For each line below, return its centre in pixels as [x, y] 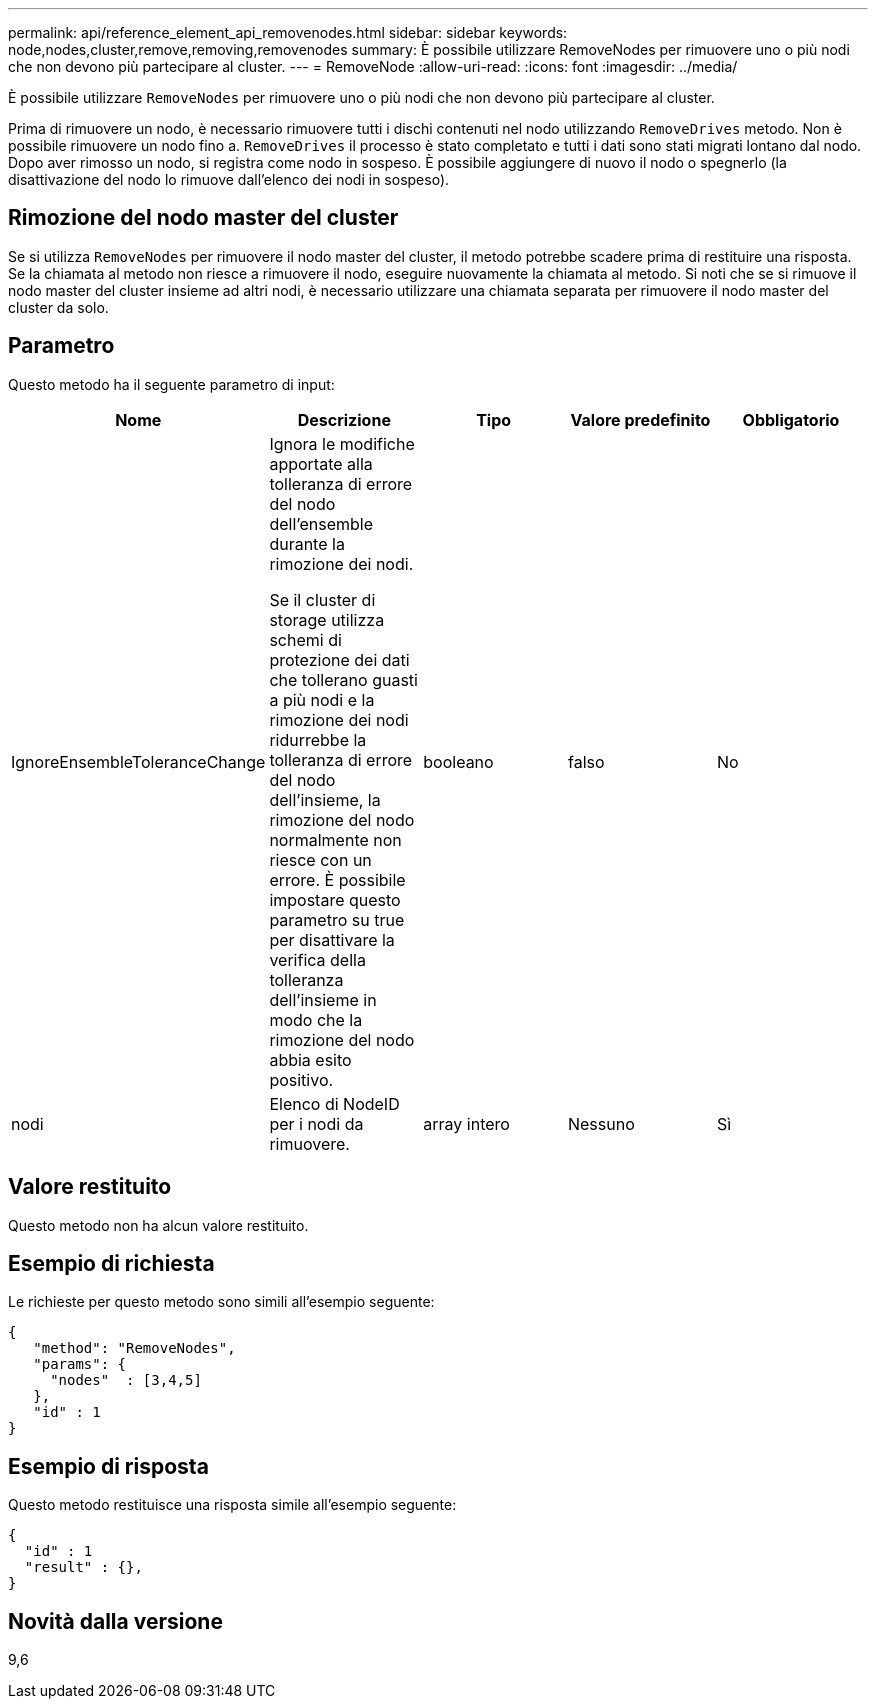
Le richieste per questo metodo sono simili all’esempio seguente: [221, 1302]
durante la [307, 543]
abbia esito [310, 1059]
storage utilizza [327, 619]
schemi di [305, 639]
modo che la [316, 1019]
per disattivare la [332, 939]
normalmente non [335, 839]
